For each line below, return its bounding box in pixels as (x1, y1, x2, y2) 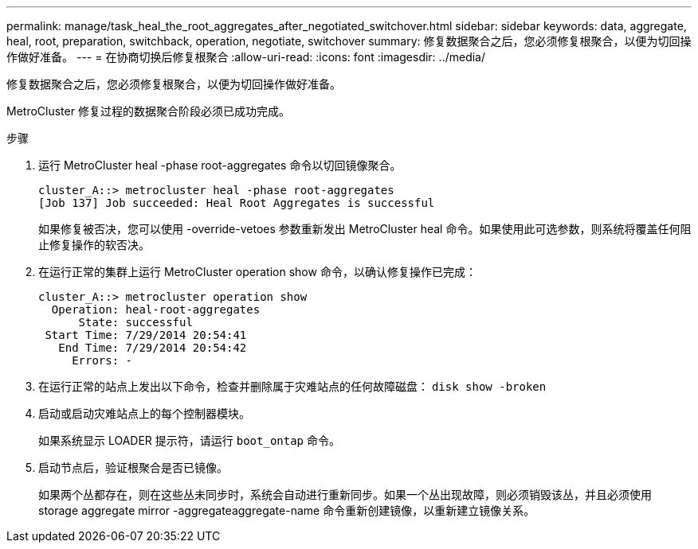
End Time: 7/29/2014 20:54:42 (58, 341, 247, 354)
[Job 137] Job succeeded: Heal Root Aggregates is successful (38, 197, 435, 209)
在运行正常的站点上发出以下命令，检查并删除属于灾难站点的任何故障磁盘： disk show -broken (38, 380, 547, 393)
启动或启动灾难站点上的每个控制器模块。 (38, 407, 250, 420)
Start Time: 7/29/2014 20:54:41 (45, 329, 247, 341)
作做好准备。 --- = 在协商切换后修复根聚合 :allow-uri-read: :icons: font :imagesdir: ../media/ (6, 50, 486, 64)
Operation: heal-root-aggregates (51, 303, 261, 316)
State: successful (78, 316, 193, 329)
